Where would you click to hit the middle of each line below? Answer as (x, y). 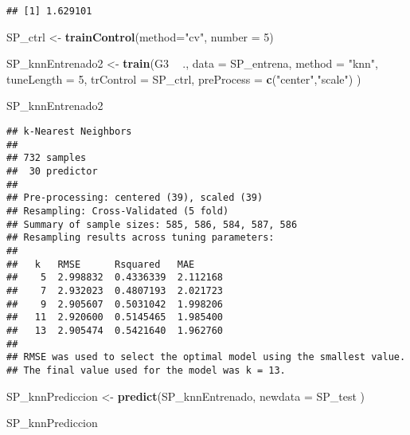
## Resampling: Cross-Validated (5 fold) (118, 211)
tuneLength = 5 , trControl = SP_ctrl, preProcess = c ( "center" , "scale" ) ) (184, 78)
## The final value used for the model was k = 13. (146, 370)
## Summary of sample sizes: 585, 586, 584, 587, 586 (152, 224)
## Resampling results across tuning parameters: (141, 238)
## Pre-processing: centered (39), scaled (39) (135, 198)
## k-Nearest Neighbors (69, 132)
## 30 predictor (52, 171)
